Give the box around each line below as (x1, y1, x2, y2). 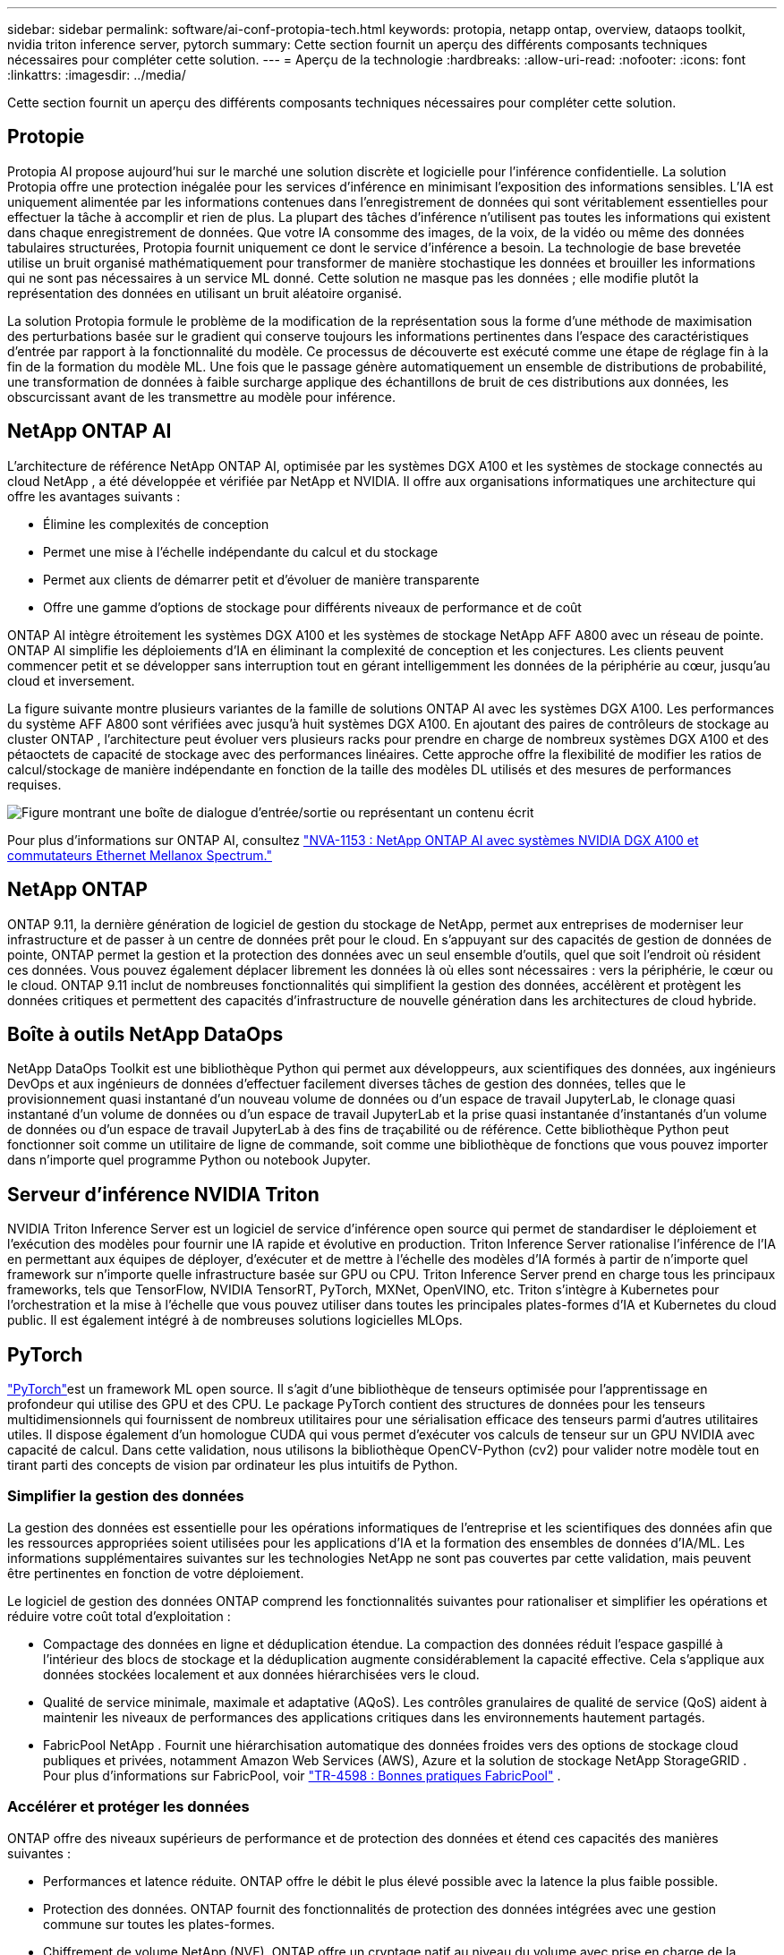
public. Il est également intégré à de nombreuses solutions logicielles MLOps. (7, 1312, 463, 1328)
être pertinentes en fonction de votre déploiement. (7, 1565, 304, 1581)
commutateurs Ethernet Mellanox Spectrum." (7, 847, 272, 863)
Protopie (7, 125, 85, 149)
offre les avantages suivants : (7, 488, 181, 504)
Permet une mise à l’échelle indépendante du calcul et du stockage (43, 543, 439, 559)
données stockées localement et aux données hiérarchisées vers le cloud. (43, 1666, 480, 1682)
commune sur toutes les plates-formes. (43, 1916, 276, 1932)
